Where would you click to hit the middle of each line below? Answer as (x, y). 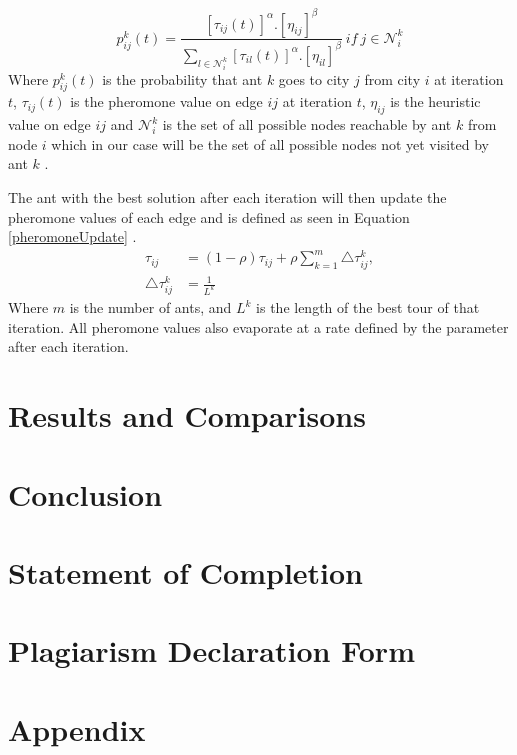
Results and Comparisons (187, 415)
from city (392, 78)
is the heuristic (435, 101)
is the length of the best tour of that (368, 307)
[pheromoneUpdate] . (72, 236)
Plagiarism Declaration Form (211, 650)
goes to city (314, 78)
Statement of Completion (186, 571)
